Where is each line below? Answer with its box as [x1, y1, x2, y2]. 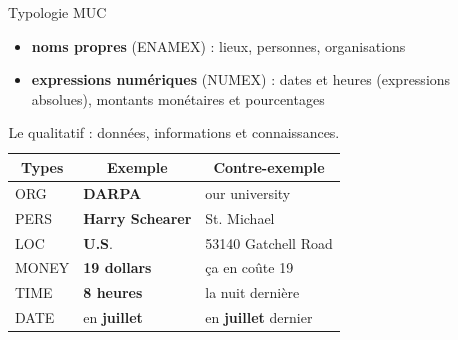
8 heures [83, 282, 143, 303]
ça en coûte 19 [205, 257, 294, 278]
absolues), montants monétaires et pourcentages [31, 88, 325, 109]
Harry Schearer [83, 207, 192, 228]
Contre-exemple [213, 156, 325, 177]
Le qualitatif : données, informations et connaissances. [8, 122, 340, 143]
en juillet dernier [205, 307, 313, 328]
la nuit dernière [205, 282, 300, 303]
